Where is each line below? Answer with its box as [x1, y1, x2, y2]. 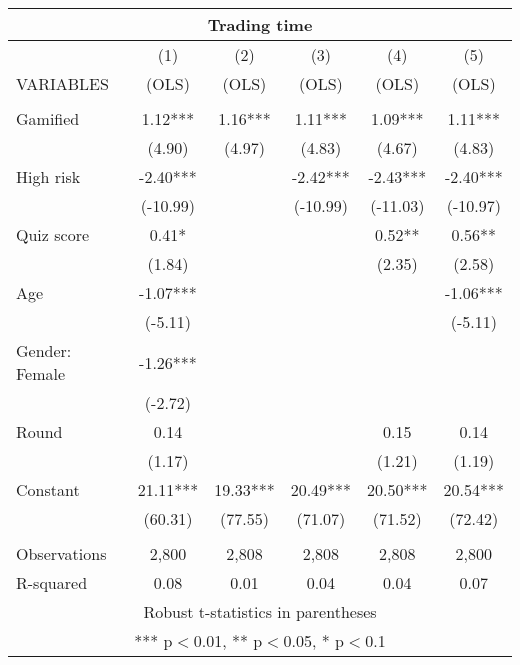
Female [16, 362, 66, 385]
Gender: [16, 339, 72, 362]
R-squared [16, 571, 88, 594]
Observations [16, 542, 107, 565]
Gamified [16, 107, 80, 130]
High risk [16, 165, 81, 188]
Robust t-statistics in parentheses [143, 600, 377, 623]
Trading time [207, 13, 313, 36]
